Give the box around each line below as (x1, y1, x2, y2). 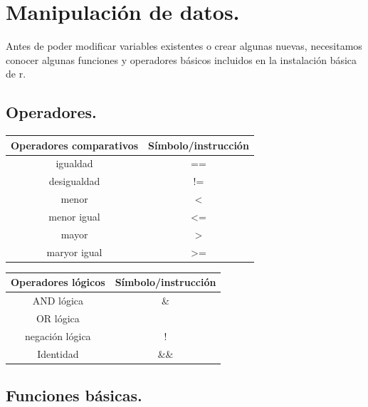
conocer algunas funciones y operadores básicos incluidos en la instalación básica (6, 52, 357, 67)
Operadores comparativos (11, 137, 139, 152)
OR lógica (36, 310, 80, 325)
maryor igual (46, 244, 102, 259)
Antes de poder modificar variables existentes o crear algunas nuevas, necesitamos (6, 38, 362, 53)
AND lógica (32, 293, 83, 308)
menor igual (48, 208, 100, 223)
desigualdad (48, 174, 100, 189)
